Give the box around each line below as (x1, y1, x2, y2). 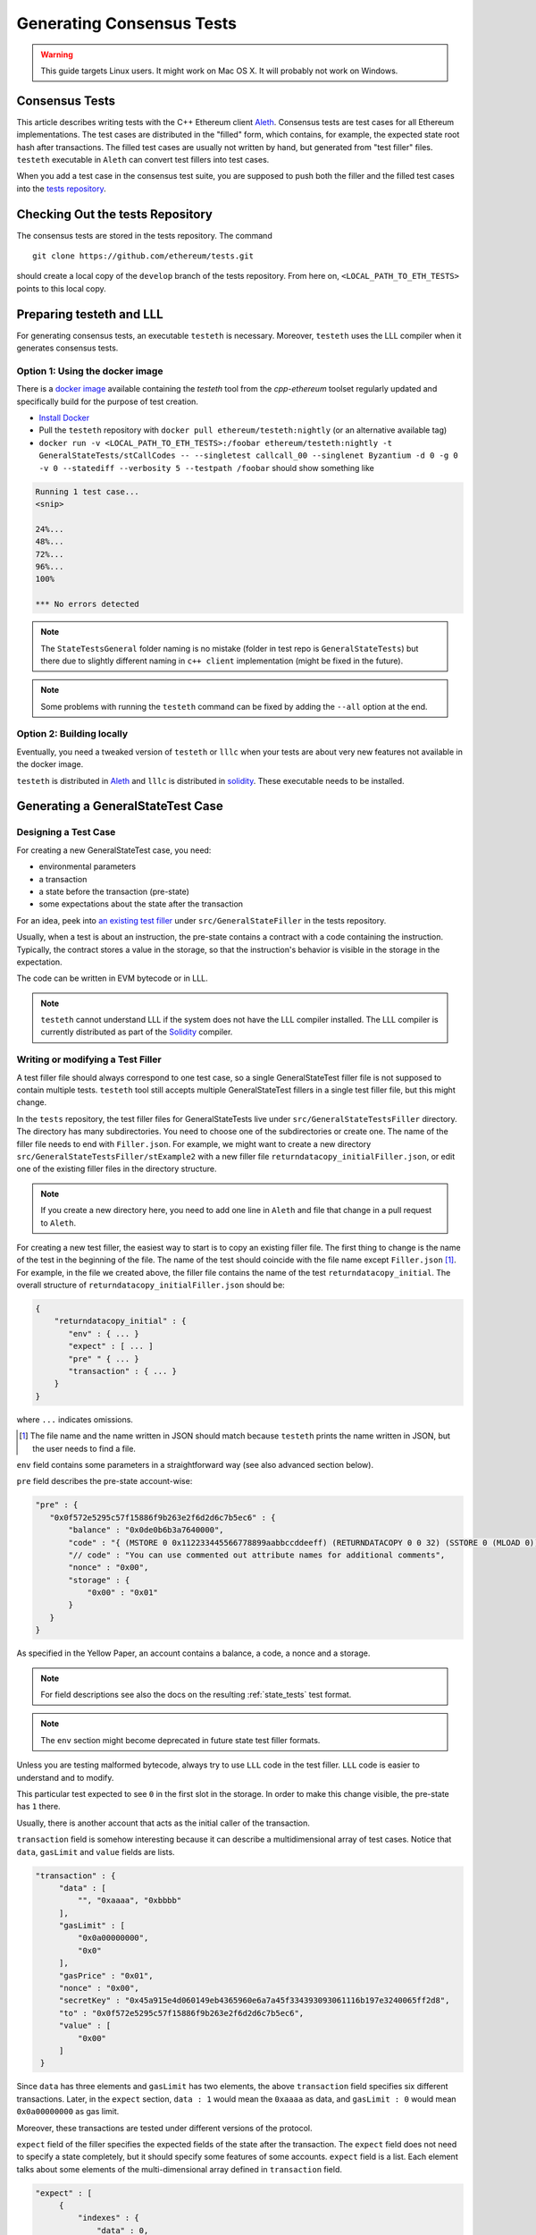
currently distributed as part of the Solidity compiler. (40, 1026, 233, 1037)
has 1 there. (16, 1801, 62, 1812)
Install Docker (38, 412, 89, 424)
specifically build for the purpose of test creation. (16, 396, 198, 407)
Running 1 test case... (35, 486, 140, 496)
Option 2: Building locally (16, 728, 129, 740)
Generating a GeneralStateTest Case (16, 798, 223, 814)
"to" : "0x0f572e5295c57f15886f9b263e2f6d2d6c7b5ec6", (58, 2008, 305, 2018)
